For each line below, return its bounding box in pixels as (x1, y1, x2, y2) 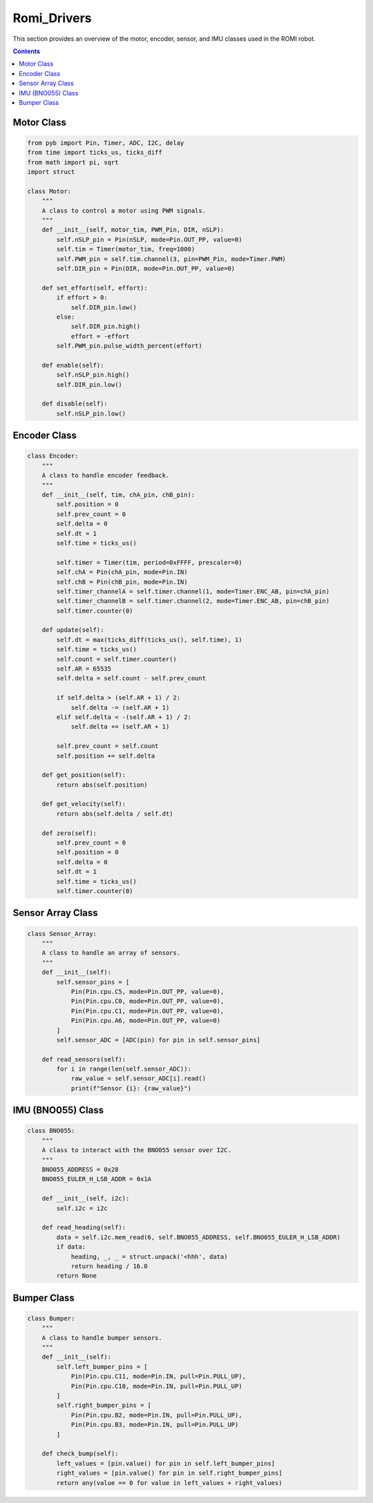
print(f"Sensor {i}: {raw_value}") (70, 1084, 191, 1092)
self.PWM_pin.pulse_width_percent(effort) (56, 342, 203, 350)
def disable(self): (41, 400, 108, 408)
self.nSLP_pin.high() (56, 371, 130, 379)
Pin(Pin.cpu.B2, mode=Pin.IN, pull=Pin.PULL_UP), (70, 1411, 242, 1419)
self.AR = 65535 (56, 665, 112, 673)
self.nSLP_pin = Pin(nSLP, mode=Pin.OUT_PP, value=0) (56, 236, 242, 243)
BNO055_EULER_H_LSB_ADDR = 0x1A (41, 1175, 152, 1183)
